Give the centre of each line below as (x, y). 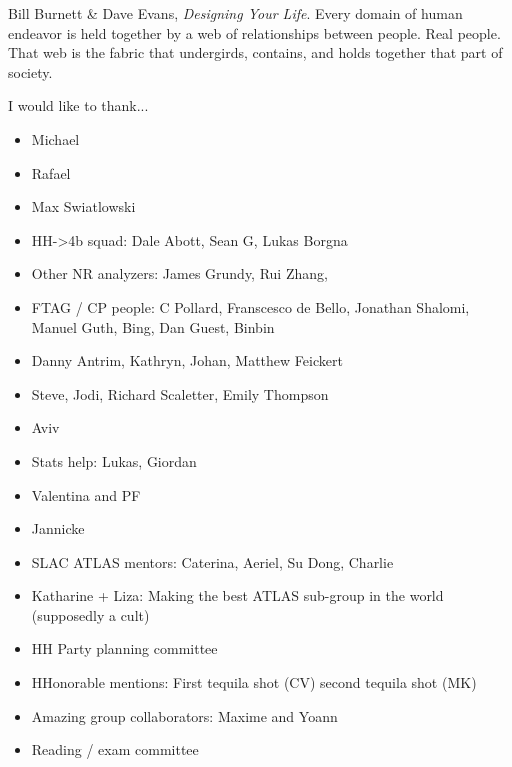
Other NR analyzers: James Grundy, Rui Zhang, (179, 273)
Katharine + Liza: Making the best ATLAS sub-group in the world (237, 595)
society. (30, 71)
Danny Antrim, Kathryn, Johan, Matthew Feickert (187, 360)
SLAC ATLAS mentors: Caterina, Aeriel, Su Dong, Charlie (212, 561)
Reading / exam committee (115, 749)
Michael (55, 138)
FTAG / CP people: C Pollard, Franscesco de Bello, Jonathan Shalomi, (250, 306)
